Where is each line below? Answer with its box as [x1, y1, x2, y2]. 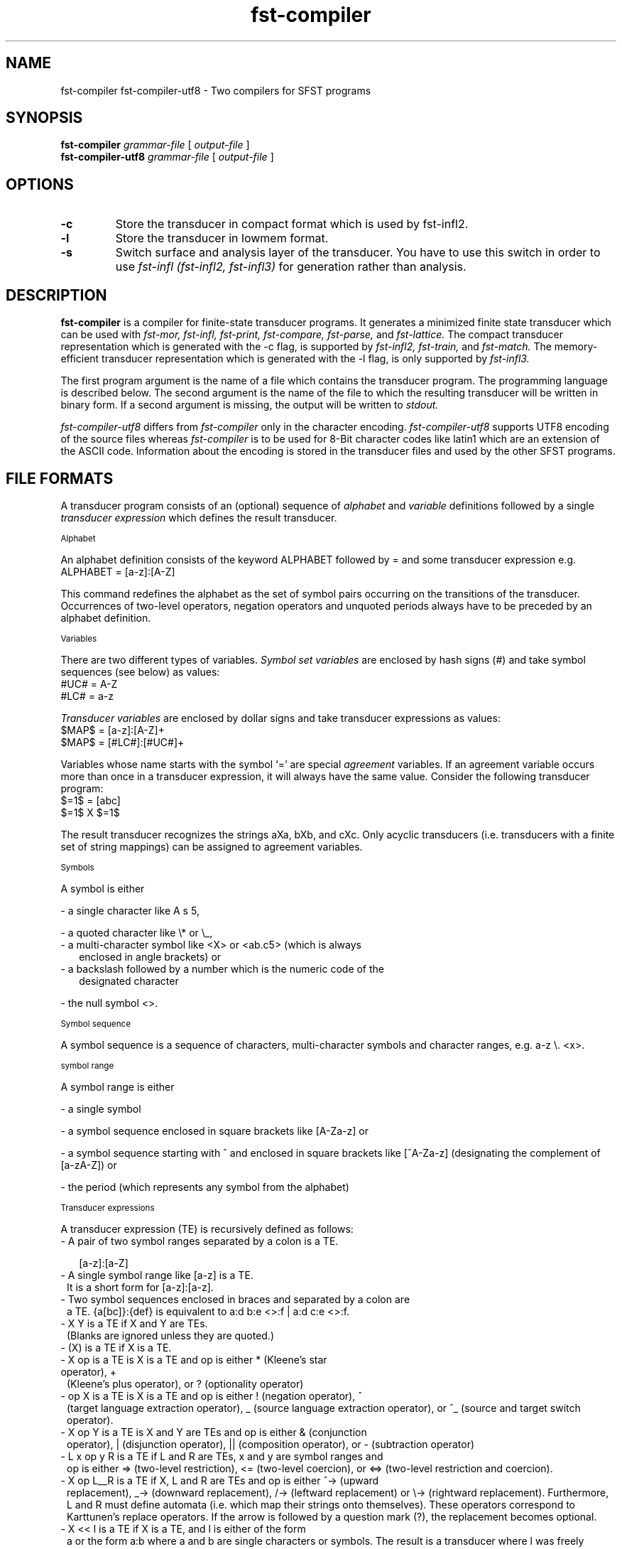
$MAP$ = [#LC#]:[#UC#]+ [60, 735, 185, 748]
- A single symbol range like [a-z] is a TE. [60, 1268, 253, 1281]
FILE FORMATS [6, 469, 114, 487]
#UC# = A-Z [60, 677, 118, 690]
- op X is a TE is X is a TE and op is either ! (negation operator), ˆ [60, 1389, 362, 1402]
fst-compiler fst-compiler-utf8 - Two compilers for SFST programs [60, 84, 371, 97]
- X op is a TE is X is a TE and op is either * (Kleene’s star [60, 1353, 327, 1366]
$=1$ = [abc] [60, 794, 121, 806]
